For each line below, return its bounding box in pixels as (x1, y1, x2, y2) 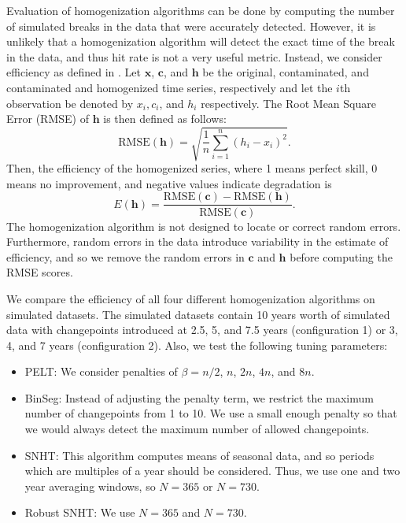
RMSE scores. (6, 264, 73, 280)
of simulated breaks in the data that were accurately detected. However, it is (6, 17, 376, 34)
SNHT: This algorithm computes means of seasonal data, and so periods (24, 447, 375, 463)
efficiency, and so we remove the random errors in (6, 248, 245, 265)
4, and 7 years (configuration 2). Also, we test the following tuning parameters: (6, 336, 388, 353)
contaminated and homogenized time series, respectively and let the (6, 79, 333, 95)
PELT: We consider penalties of (24, 363, 178, 380)
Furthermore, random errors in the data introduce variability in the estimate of (6, 233, 389, 250)
